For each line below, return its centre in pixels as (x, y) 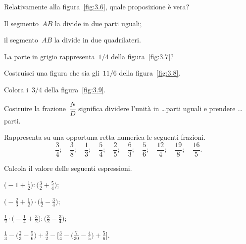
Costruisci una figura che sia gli (52, 73)
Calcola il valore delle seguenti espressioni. (68, 168)
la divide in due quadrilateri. (98, 40)
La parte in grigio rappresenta (49, 56)
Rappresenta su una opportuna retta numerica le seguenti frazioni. (105, 137)
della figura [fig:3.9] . (75, 89)
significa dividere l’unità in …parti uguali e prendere (157, 108)
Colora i (16, 89)
